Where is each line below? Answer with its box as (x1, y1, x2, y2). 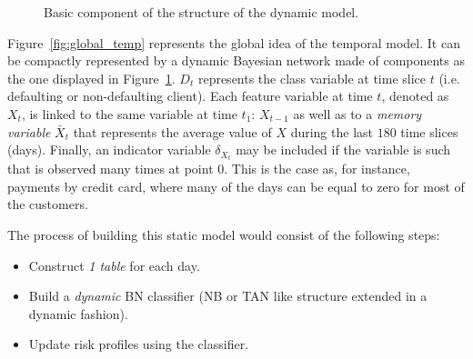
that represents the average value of (73, 122, 272, 141)
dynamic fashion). (28, 304, 128, 323)
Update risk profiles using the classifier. (28, 334, 249, 354)
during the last (290, 122, 373, 141)
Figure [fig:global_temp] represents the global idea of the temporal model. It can (7, 33, 460, 52)
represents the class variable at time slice (197, 68, 427, 87)
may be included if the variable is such (236, 140, 451, 159)
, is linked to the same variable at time (21, 104, 237, 123)
